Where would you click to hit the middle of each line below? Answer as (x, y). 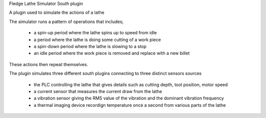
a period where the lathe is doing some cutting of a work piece (97, 40)
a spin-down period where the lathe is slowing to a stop (90, 46)
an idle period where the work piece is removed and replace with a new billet (112, 53)
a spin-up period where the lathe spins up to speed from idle (95, 33)
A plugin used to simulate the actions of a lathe (57, 13)
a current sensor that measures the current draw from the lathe (98, 91)
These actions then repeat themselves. (49, 64)
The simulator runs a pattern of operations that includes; (66, 22)
